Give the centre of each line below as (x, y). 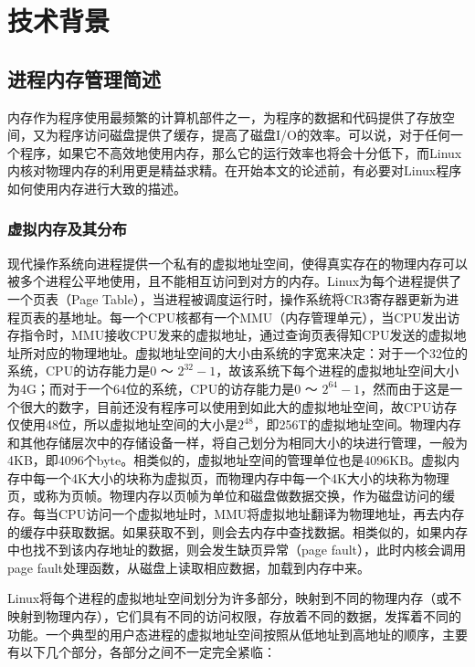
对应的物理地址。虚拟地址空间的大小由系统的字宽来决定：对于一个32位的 (250, 352)
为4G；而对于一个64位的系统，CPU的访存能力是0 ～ (163, 388)
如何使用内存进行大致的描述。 (97, 188)
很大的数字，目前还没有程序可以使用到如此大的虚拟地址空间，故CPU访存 (238, 406)
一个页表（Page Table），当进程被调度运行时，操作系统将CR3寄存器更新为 (227, 298)
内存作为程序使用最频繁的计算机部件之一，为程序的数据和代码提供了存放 (225, 116)
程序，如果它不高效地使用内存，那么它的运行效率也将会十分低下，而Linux (241, 152)
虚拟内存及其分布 (67, 229)
